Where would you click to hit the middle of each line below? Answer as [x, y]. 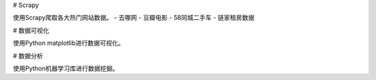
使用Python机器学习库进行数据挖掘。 [66, 68]
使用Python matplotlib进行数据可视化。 [69, 43]
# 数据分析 [28, 56]
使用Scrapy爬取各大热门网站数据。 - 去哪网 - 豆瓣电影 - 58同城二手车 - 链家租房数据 [134, 18]
